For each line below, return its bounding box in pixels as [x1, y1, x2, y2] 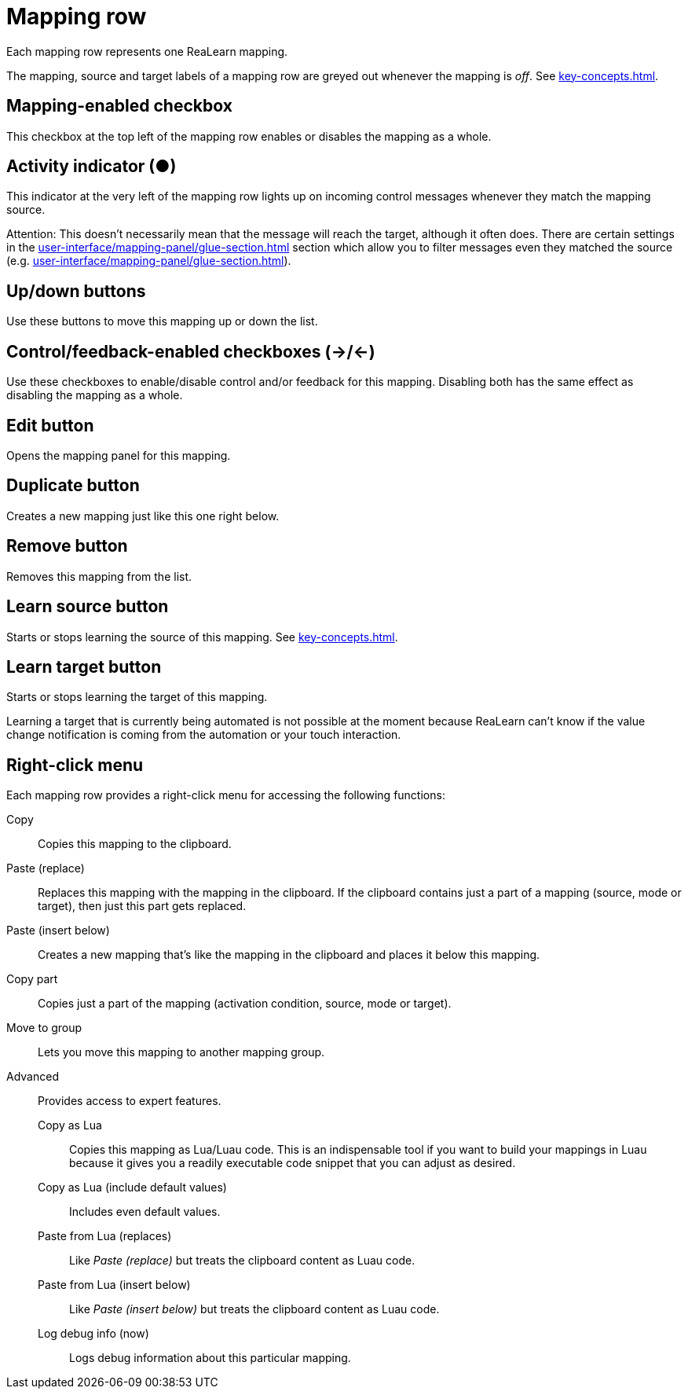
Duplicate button [6, 475, 140, 496]
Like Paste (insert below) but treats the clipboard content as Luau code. [69, 1302, 440, 1316]
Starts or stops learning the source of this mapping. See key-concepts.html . [6, 630, 398, 644]
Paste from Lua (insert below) [38, 1278, 191, 1292]
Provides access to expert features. [38, 1094, 221, 1108]
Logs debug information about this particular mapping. [69, 1351, 351, 1365]
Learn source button [6, 597, 169, 617]
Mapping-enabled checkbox [6, 96, 232, 116]
